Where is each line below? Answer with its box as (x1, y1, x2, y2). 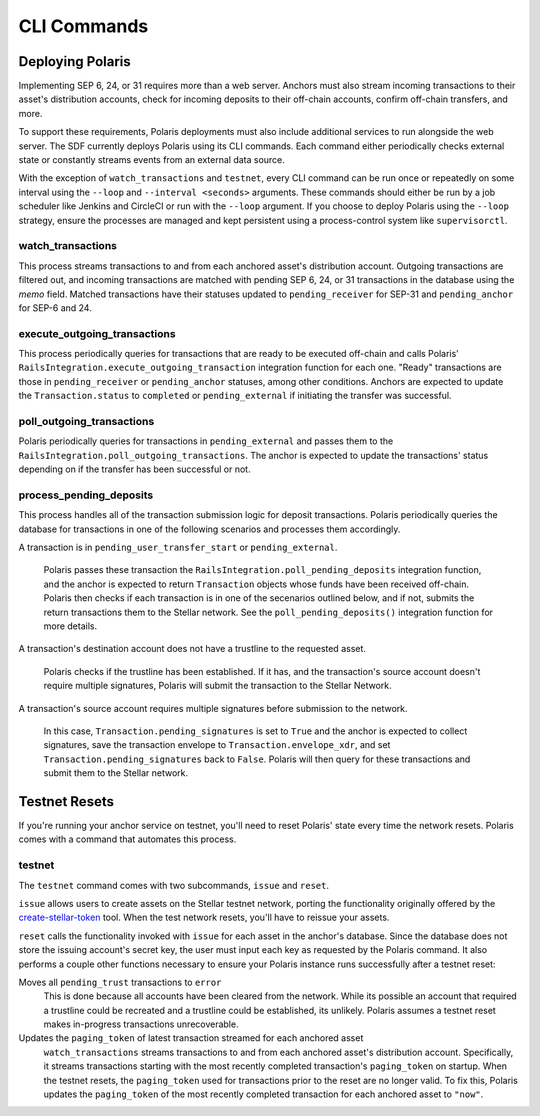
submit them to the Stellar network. (43, 767, 189, 779)
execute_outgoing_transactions (18, 326, 176, 340)
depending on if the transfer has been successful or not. (18, 463, 251, 475)
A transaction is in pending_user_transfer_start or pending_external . (18, 541, 338, 554)
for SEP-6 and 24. (18, 301, 92, 314)
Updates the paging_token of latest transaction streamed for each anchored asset (18, 1032, 364, 1044)
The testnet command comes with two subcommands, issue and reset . (18, 879, 330, 891)
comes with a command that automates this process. (18, 833, 237, 845)
